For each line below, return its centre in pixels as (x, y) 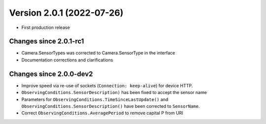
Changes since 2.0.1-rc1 (47, 41)
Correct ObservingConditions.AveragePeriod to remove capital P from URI (102, 113)
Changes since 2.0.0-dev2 (51, 74)
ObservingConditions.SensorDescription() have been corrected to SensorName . (111, 106)
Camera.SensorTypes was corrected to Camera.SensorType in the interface (98, 53)
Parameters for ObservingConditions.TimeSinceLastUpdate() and (95, 99)
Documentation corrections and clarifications (67, 60)
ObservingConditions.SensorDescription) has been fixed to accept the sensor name (114, 93)
